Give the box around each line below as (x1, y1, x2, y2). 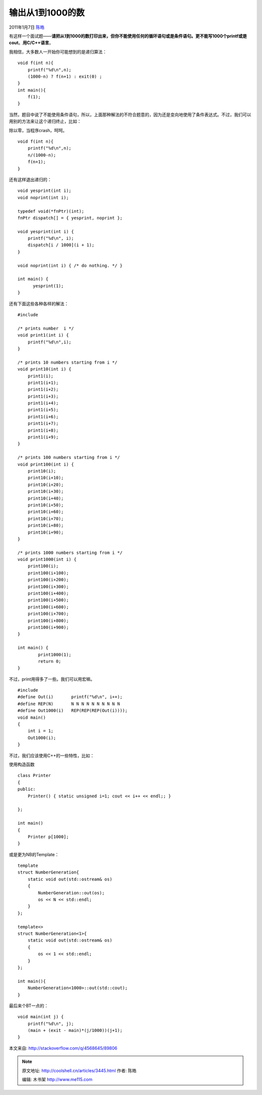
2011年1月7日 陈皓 (9, 24, 45, 30)
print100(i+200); (27, 577, 69, 583)
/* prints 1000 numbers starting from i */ (17, 550, 123, 556)
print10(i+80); (27, 522, 64, 528)
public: (17, 787, 36, 792)
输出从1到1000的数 (9, 7, 85, 18)
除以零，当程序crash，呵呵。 (9, 127, 67, 133)
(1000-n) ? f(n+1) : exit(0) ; (27, 73, 102, 79)
